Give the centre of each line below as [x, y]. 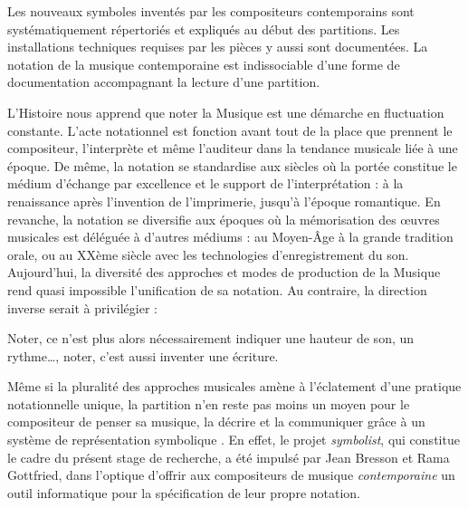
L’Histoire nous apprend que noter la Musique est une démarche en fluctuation [226, 112]
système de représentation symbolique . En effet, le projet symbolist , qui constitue [234, 440]
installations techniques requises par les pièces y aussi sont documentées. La [218, 47]
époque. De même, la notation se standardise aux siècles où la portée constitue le [232, 165]
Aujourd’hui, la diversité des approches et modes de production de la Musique [224, 272]
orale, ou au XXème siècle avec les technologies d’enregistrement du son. [208, 254]
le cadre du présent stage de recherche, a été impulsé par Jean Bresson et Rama [229, 457]
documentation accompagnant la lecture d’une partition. [164, 82]
